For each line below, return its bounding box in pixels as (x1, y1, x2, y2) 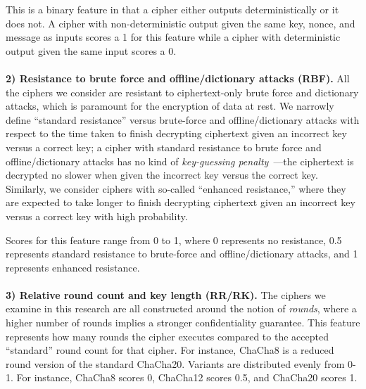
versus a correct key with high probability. (6, 208, 188, 223)
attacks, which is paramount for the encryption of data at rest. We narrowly (6, 98, 334, 113)
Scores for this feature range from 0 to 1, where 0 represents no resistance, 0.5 (6, 232, 342, 247)
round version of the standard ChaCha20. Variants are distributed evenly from (6, 356, 345, 371)
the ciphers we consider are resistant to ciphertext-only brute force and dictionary (6, 84, 359, 99)
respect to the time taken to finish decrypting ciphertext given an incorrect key (6, 126, 347, 141)
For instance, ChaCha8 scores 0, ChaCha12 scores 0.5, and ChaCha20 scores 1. (16, 370, 358, 385)
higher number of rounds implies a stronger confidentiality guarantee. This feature (6, 315, 360, 330)
